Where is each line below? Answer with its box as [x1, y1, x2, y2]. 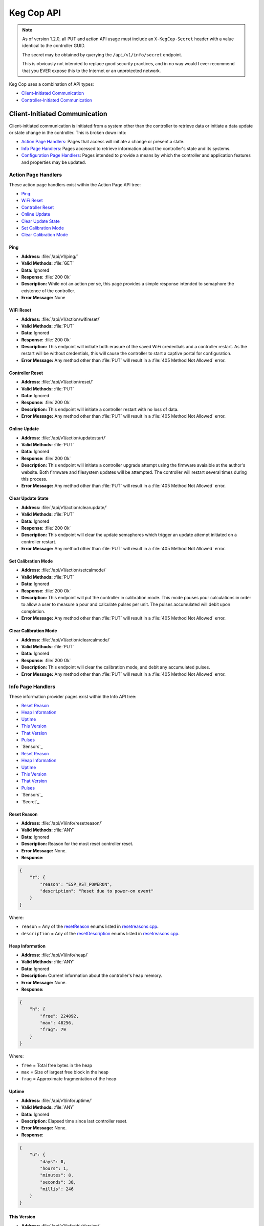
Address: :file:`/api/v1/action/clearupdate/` [21, 504, 108, 510]
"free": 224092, [40, 1013, 79, 1019]
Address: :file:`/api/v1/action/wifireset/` [21, 316, 101, 322]
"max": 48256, [40, 1020, 74, 1026]
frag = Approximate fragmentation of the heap [21, 1076, 117, 1082]
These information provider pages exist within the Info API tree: [9, 693, 137, 699]
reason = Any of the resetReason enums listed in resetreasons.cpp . [21, 923, 159, 929]
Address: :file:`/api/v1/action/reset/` [21, 379, 94, 385]
